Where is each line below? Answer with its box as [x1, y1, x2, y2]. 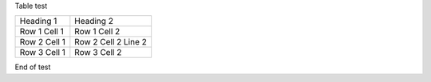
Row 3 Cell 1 [19, 47, 65, 58]
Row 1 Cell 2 [74, 26, 121, 37]
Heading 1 [19, 16, 57, 27]
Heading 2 [74, 16, 113, 27]
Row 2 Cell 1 [19, 37, 65, 48]
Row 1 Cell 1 [19, 26, 64, 37]
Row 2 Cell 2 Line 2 [74, 37, 148, 48]
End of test [14, 62, 51, 72]
